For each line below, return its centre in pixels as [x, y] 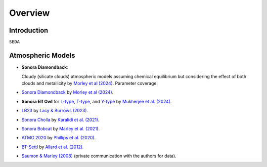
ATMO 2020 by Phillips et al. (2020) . [59, 138]
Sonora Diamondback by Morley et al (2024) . [67, 92]
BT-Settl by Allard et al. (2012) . [53, 147]
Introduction [29, 30]
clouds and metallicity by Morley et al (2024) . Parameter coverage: [90, 83]
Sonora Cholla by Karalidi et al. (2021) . [61, 120]
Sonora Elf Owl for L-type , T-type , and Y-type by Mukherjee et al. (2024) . [97, 101]
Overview [29, 13]
